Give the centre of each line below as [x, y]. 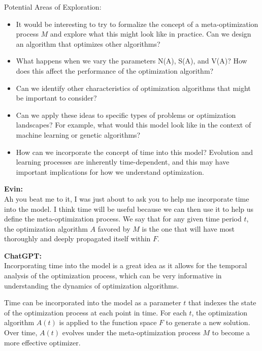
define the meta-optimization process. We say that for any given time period [123, 219]
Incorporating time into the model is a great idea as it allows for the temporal [126, 265]
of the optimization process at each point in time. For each [95, 312]
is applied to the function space [108, 322]
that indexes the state [222, 302]
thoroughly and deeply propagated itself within [77, 238]
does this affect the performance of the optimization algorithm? [115, 70]
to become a [231, 332]
